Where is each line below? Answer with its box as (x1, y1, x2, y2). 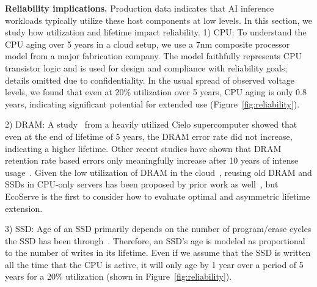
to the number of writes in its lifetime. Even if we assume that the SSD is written (5, 246, 311, 259)
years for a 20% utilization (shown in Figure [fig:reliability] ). (5, 270, 232, 283)
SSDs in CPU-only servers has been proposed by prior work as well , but (5, 178, 279, 191)
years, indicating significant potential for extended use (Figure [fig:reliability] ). (5, 97, 300, 110)
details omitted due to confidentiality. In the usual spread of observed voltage (5, 73, 295, 86)
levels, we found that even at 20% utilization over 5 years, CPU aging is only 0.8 (5, 85, 307, 98)
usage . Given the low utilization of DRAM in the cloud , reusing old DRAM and (5, 165, 312, 178)
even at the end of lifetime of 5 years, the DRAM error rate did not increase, (5, 129, 293, 142)
